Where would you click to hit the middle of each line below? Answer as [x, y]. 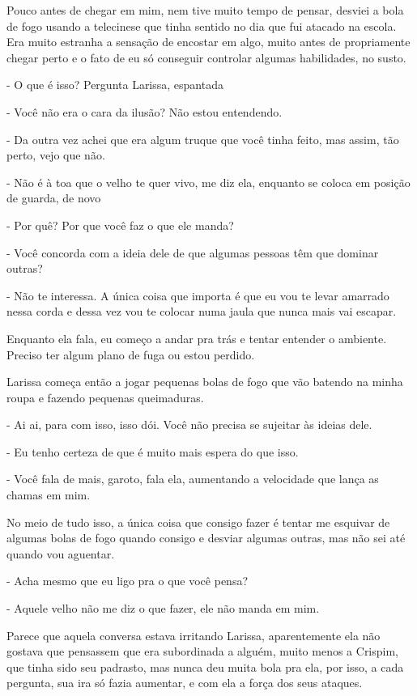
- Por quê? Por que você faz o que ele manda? [120, 225]
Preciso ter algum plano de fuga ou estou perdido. [131, 354]
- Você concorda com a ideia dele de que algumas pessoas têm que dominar [193, 252]
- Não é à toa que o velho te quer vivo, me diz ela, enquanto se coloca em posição [208, 182]
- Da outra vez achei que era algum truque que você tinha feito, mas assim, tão [203, 139]
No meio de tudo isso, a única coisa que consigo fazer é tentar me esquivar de [198, 522]
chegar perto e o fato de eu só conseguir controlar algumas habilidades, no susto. [206, 57]
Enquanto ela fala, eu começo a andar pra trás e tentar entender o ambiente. [197, 338]
